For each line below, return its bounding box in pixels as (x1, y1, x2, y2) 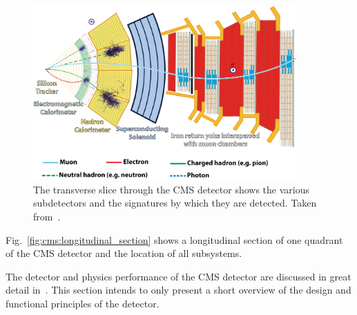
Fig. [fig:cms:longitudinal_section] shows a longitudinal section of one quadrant (6, 232, 343, 247)
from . (33, 209, 61, 224)
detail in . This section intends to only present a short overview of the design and (6, 283, 351, 297)
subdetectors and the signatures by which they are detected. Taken (33, 195, 317, 210)
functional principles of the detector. (6, 296, 160, 311)
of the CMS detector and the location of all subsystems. (6, 246, 242, 260)
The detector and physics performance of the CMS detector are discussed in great (6, 269, 351, 283)
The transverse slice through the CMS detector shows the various (33, 182, 310, 196)
